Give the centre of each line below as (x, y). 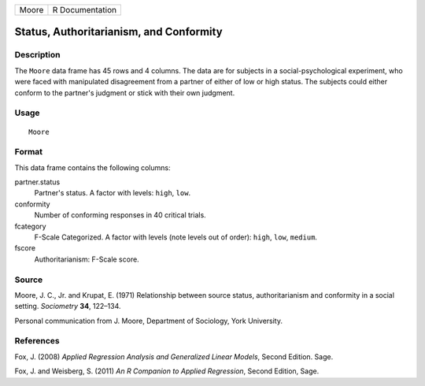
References (37, 341)
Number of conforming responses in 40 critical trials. (120, 215)
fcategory (30, 226)
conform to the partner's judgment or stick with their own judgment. (125, 93)
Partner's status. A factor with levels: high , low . (113, 193)
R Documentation (85, 10)
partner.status (37, 182)
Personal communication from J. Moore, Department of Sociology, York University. (149, 321)
